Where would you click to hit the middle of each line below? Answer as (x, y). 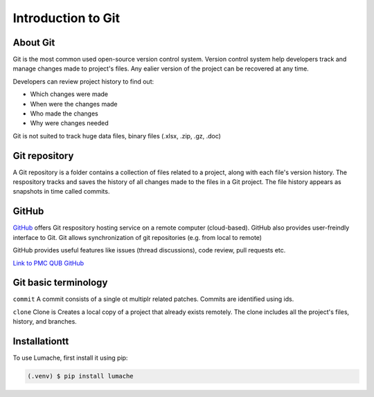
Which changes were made (69, 94)
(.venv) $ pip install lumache (81, 376)
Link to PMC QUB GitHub (48, 263)
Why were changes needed (69, 123)
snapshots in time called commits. (61, 192)
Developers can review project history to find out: (83, 81)
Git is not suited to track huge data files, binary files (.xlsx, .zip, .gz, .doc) (117, 136)
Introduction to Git (66, 18)
